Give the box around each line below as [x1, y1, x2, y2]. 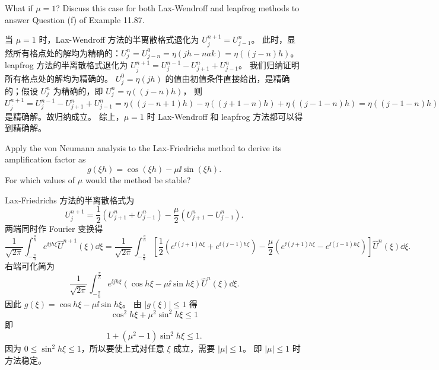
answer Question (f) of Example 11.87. [5, 13, 145, 25]
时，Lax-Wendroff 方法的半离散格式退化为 [39, 33, 199, 46]
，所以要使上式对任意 [81, 342, 164, 355]
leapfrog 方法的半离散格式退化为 [5, 59, 128, 71]
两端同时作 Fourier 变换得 [5, 222, 103, 235]
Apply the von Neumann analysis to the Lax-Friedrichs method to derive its [5, 141, 282, 154]
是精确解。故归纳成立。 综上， [5, 110, 124, 122]
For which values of [5, 174, 75, 186]
